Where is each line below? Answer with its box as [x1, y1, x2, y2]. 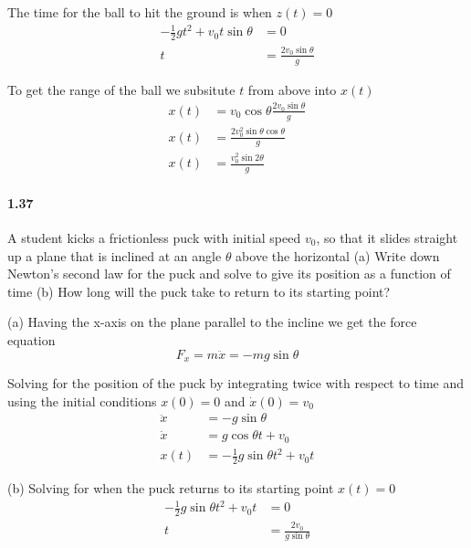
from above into [247, 79, 337, 99]
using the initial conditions [7, 391, 157, 410]
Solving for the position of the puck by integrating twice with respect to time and [7, 374, 465, 392]
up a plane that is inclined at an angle [7, 246, 222, 265]
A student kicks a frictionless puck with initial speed [7, 227, 301, 247]
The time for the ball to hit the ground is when [7, 3, 272, 21]
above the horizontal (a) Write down [235, 246, 440, 265]
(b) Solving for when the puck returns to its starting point [7, 479, 334, 498]
